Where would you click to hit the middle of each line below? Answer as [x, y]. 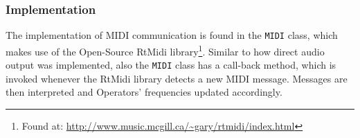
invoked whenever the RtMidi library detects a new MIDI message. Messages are [177, 78]
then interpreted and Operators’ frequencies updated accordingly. [144, 92]
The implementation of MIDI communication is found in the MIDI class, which [172, 35]
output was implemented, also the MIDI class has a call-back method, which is [171, 65]
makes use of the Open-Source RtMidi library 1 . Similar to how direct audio [165, 50]
